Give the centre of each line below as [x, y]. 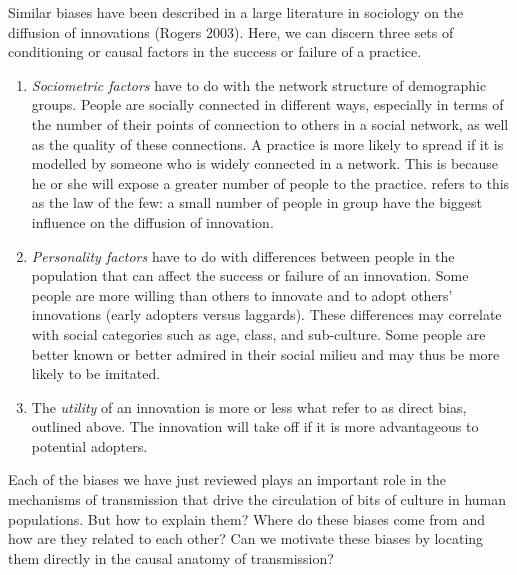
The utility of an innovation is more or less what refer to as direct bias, [249, 406]
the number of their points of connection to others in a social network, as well [270, 123]
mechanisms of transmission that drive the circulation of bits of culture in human [257, 499]
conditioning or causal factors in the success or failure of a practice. [215, 51]
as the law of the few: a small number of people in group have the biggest [257, 202]
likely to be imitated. [96, 373]
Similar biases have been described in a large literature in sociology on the [236, 12]
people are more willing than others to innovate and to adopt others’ [242, 294]
